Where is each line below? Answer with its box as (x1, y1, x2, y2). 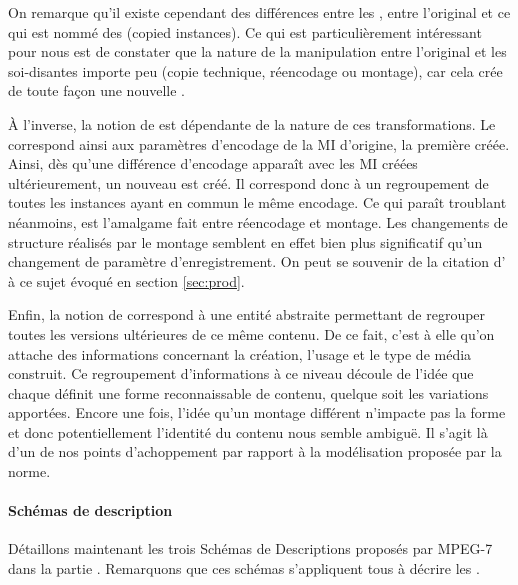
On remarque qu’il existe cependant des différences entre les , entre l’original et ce (8, 2, 511, 22)
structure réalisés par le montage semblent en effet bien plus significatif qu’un (8, 231, 483, 252)
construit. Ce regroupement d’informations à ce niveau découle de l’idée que (8, 363, 474, 384)
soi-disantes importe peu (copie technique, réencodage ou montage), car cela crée (8, 60, 503, 81)
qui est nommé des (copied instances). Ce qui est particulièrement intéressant (8, 21, 482, 42)
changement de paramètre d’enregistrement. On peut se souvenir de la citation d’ (8, 251, 506, 272)
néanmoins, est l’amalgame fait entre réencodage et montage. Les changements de (8, 211, 508, 232)
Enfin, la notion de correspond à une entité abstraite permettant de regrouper (8, 304, 486, 325)
